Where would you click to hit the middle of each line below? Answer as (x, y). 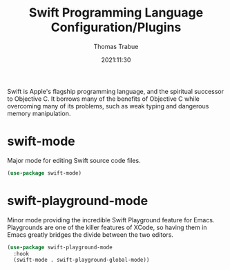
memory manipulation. (39, 113)
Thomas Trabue (116, 46)
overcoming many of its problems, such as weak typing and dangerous (108, 106)
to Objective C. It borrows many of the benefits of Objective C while (104, 99)
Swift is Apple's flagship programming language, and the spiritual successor (116, 91)
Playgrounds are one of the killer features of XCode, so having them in (107, 227)
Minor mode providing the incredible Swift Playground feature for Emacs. (111, 220)
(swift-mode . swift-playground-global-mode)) (82, 260)
